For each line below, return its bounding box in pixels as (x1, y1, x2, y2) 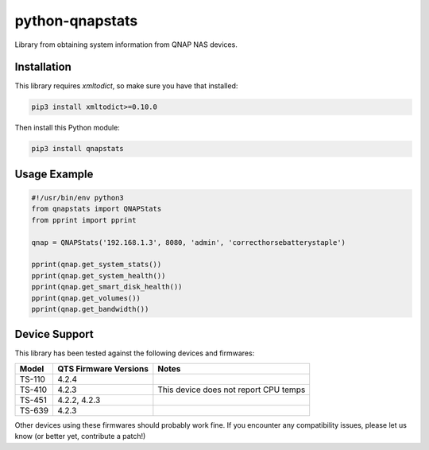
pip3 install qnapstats (31, 144, 125, 153)
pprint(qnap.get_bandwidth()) (31, 305, 149, 313)
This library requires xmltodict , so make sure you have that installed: (14, 81, 238, 91)
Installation (14, 60, 71, 74)
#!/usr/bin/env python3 (31, 193, 125, 202)
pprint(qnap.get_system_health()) (31, 271, 166, 280)
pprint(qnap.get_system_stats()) (31, 260, 162, 270)
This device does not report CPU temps (157, 384, 306, 395)
